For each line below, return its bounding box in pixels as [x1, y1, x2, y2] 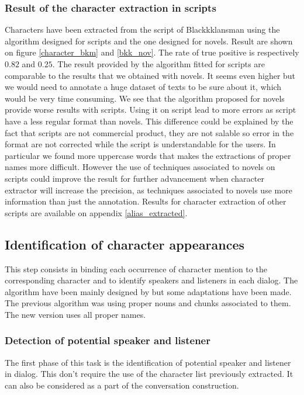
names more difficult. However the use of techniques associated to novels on [5, 161, 275, 173]
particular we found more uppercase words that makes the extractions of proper [5, 149, 291, 161]
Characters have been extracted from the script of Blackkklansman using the [5, 23, 280, 36]
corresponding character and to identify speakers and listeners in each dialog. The [5, 274, 298, 286]
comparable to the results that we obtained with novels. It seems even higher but [5, 69, 296, 81]
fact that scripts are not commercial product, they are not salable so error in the [5, 126, 294, 138]
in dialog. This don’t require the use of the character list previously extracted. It [5, 368, 293, 380]
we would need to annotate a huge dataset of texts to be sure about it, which [5, 81, 282, 93]
